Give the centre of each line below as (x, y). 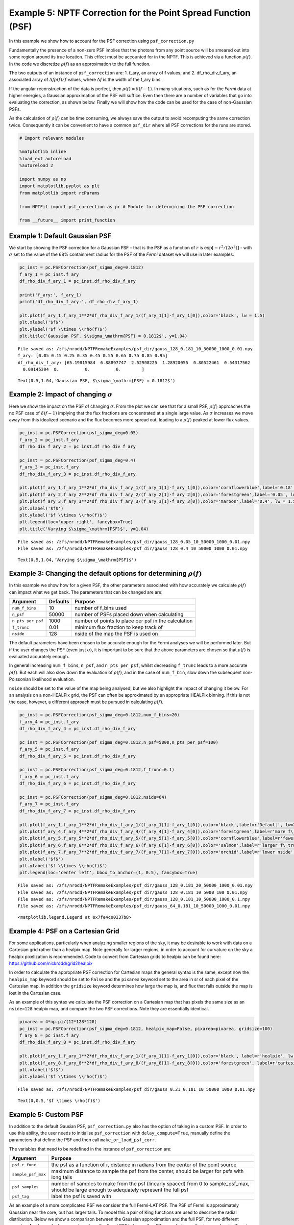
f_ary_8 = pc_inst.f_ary (49, 1036)
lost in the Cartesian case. (35, 993)
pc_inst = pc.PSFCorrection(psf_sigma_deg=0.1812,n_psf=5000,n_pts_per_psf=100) (119, 742)
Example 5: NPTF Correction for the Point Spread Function (130, 13)
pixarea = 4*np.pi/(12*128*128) (58, 1022)
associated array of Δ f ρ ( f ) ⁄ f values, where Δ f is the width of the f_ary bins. (85, 80)
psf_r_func (24, 1164)
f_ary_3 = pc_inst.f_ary (49, 467)
